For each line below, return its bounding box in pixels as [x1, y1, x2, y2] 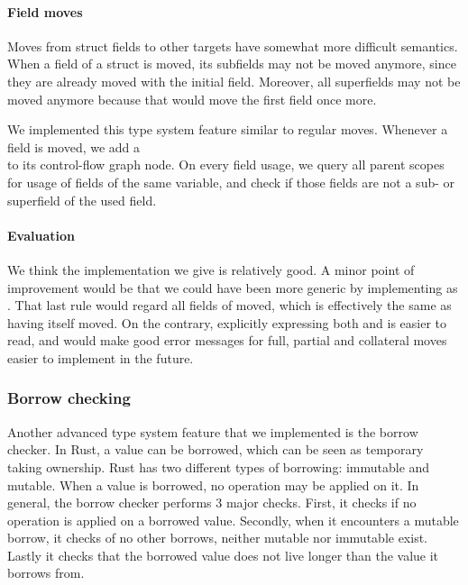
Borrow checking [7, 387, 131, 409]
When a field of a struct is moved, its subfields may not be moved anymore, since [7, 54, 456, 73]
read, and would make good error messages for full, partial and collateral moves [7, 331, 447, 350]
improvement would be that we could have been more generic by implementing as [7, 278, 458, 297]
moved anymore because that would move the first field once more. [7, 89, 377, 108]
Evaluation [7, 225, 75, 244]
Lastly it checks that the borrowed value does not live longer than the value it [7, 545, 439, 564]
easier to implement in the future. [7, 348, 194, 367]
